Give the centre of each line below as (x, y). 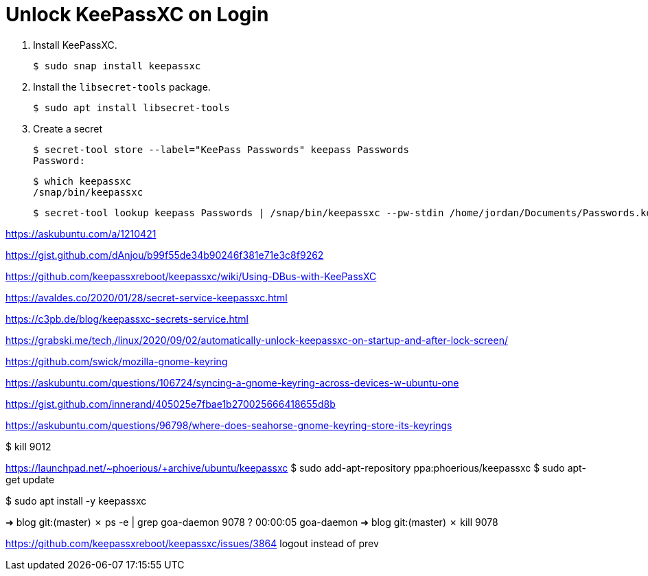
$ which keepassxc (82, 181)
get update (30, 479)
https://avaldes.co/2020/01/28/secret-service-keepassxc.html (147, 297)
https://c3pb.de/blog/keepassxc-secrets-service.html (127, 319)
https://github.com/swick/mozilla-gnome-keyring (117, 361)
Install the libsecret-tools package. (122, 87)
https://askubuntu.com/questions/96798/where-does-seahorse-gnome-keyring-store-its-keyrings (229, 425)
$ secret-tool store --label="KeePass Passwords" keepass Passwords (221, 149)
